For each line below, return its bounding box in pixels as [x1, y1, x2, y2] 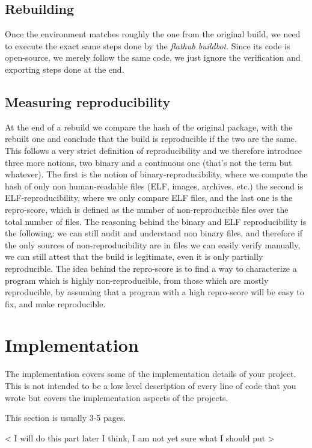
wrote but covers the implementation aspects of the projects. [5, 391, 228, 404]
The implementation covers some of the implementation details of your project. [5, 367, 296, 380]
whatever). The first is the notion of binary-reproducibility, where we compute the [5, 168, 308, 180]
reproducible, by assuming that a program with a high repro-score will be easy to [5, 286, 304, 298]
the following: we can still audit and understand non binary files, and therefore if [5, 227, 303, 239]
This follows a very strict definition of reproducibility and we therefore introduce [5, 144, 302, 156]
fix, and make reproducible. [5, 297, 106, 310]
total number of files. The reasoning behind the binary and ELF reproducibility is [5, 215, 307, 227]
